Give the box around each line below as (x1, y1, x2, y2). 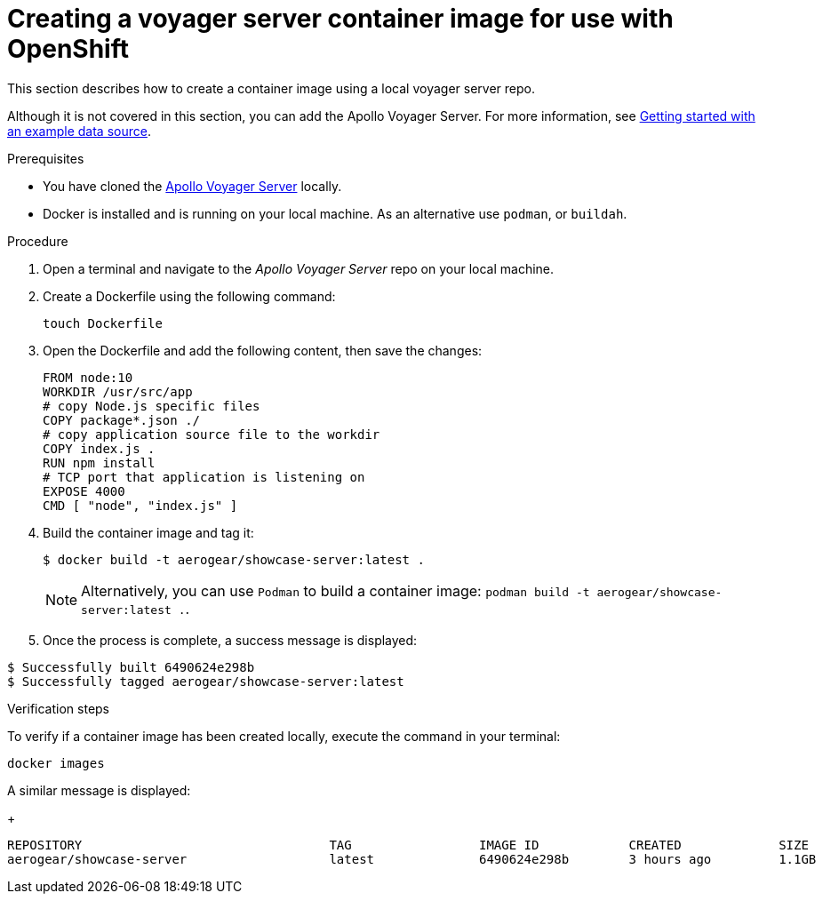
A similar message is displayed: (7, 782, 191, 798)
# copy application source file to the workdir (43, 427, 380, 442)
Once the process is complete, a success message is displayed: (43, 632, 418, 648)
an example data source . (7, 123, 151, 139)
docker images (7, 755, 105, 770)
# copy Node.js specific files (43, 398, 260, 413)
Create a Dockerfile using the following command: (43, 288, 336, 304)
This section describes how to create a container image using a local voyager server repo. (7, 80, 535, 96)
